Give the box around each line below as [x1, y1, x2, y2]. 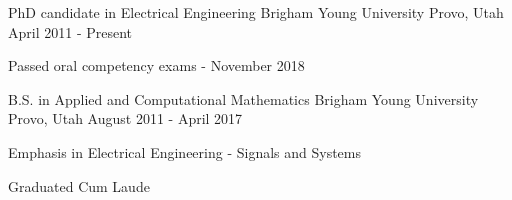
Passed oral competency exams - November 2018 [8, 55, 305, 76]
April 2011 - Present [8, 21, 133, 42]
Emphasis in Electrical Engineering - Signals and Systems [8, 141, 362, 162]
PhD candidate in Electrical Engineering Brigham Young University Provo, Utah [8, 2, 504, 22]
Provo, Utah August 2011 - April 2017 [8, 108, 243, 129]
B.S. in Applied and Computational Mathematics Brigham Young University [8, 88, 479, 109]
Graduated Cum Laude [8, 175, 150, 196]
